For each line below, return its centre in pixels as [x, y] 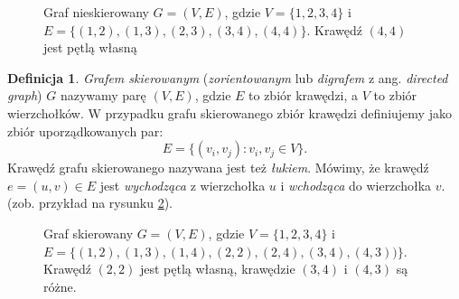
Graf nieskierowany [96, 12]
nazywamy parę [103, 95]
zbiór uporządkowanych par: [85, 131]
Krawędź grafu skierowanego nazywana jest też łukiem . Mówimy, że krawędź [218, 168]
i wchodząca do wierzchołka [356, 185]
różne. [60, 286]
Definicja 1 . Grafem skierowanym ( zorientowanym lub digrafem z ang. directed [228, 77]
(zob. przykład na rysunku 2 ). [90, 203]
